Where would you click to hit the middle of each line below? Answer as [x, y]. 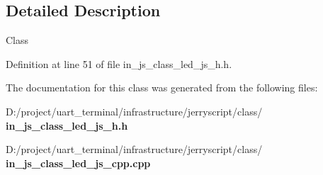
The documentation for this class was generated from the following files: [162, 87]
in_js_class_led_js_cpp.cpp [78, 163]
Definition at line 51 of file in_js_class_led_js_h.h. [119, 63]
